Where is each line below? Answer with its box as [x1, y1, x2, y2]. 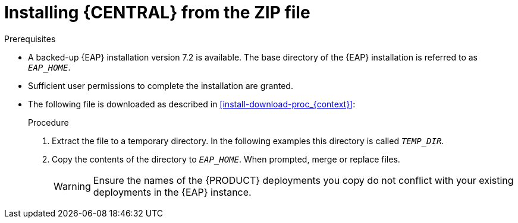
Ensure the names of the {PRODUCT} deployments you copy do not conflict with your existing [93, 174, 514, 186]
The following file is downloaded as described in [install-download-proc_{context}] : [28, 98, 356, 109]
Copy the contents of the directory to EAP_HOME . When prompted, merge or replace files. [52, 154, 400, 164]
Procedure [28, 117, 69, 128]
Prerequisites [4, 33, 56, 44]
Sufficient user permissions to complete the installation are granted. [28, 80, 293, 91]
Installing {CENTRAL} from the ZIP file [4, 2, 310, 23]
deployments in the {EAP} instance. [93, 186, 252, 198]
